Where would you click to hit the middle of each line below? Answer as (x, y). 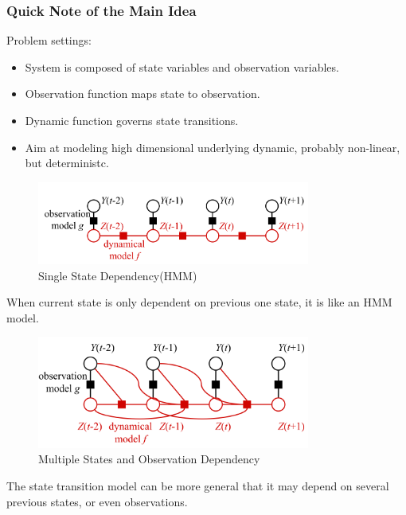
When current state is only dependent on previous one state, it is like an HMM (199, 302)
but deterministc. (67, 163)
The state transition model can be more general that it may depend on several (198, 485)
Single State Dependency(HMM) (118, 275)
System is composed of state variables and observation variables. (182, 66)
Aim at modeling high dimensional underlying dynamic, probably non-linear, (213, 147)
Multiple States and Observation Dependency (149, 459)
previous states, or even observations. (97, 501)
